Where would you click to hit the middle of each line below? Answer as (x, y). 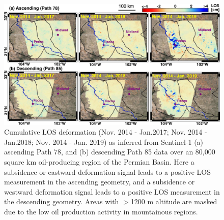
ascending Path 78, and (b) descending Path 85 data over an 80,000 (110, 152)
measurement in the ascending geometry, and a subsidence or (100, 182)
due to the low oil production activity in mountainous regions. (101, 212)
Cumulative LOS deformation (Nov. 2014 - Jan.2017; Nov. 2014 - (106, 132)
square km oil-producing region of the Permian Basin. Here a (99, 162)
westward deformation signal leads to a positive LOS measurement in (112, 191)
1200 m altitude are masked (174, 201)
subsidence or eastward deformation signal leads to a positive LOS (107, 171)
